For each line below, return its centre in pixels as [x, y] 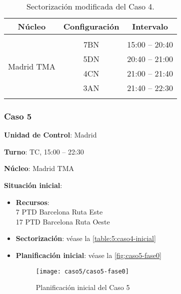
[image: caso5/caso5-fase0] [82, 271]
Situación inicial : [33, 185]
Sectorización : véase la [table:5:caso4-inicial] [86, 238]
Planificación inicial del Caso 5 [83, 287]
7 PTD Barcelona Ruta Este [59, 212]
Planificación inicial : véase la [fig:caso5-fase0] [88, 255]
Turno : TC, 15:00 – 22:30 [44, 151]
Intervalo [150, 26]
